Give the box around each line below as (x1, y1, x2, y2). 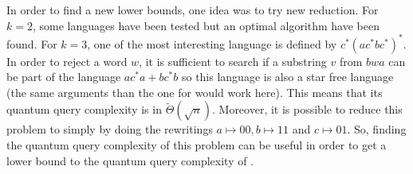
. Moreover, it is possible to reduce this (211, 101, 403, 118)
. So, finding (347, 121, 407, 137)
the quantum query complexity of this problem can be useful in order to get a (6, 137, 387, 153)
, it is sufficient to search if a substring (139, 52, 327, 69)
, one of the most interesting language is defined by (87, 35, 337, 52)
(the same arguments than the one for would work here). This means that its (6, 83, 383, 100)
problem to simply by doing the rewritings (6, 121, 213, 137)
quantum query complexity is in (6, 101, 162, 118)
